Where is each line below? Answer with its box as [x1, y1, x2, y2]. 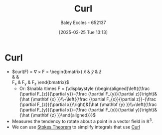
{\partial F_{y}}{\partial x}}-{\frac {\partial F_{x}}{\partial [19, 107, 135, 113]
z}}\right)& [135, 91, 158, 97]
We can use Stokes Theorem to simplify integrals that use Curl [11, 124, 141, 130]
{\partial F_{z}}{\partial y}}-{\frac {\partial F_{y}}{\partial [19, 91, 135, 97]
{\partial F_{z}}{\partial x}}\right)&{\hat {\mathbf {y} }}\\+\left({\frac [19, 101, 157, 107]
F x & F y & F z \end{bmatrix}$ [11, 79, 69, 86]
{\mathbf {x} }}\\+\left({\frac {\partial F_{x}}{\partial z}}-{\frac [30, 96, 157, 102]
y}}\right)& [135, 107, 158, 113]
